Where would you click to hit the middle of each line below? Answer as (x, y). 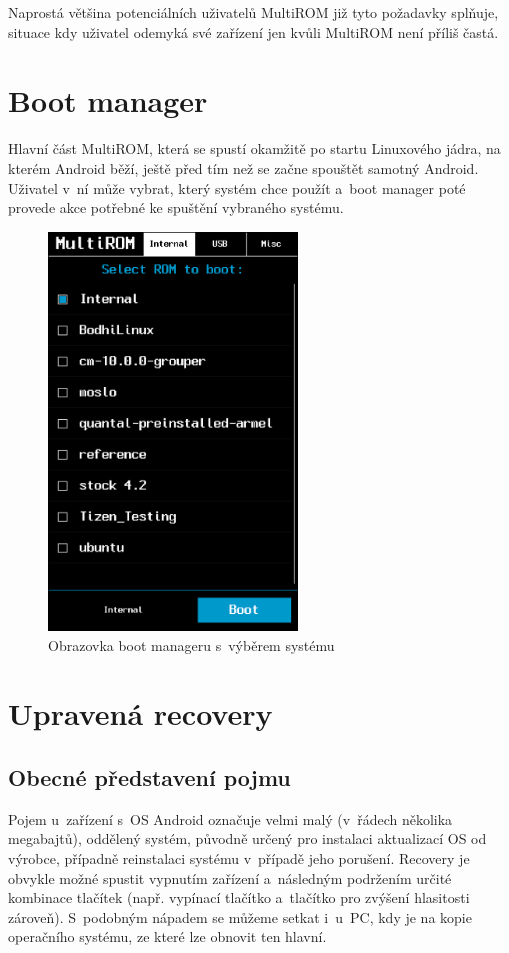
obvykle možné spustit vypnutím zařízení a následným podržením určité (230, 877)
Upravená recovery (140, 713)
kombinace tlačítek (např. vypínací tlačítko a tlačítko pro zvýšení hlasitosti (239, 897)
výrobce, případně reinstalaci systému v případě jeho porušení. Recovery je (239, 858)
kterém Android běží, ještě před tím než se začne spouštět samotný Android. (243, 167)
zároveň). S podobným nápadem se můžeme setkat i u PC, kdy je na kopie (240, 916)
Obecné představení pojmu (149, 777)
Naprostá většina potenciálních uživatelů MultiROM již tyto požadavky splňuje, (253, 12)
